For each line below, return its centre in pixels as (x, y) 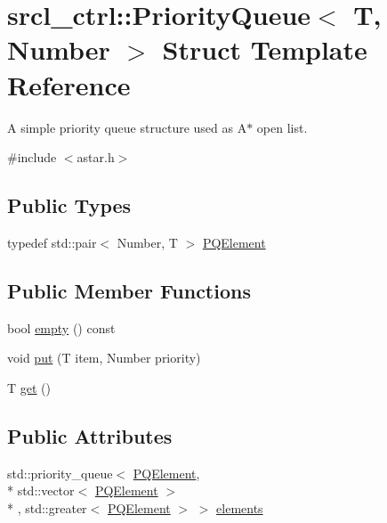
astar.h (96, 157)
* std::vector (41, 490)
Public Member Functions (129, 290)
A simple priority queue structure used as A (127, 127)
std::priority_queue (60, 473)
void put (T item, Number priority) (104, 358)
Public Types (69, 205)
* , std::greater (47, 507)
